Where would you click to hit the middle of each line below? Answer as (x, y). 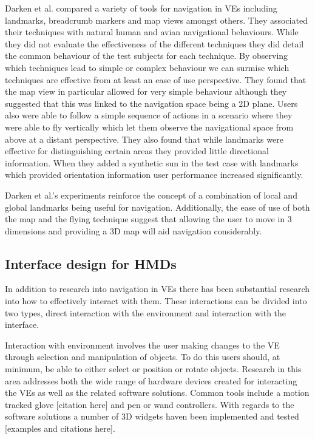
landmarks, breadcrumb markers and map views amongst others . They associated (156, 20)
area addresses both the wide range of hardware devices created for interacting (151, 380)
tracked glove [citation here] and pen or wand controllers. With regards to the (150, 404)
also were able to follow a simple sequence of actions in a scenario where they (149, 115)
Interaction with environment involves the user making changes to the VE (142, 345)
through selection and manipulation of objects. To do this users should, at (143, 357)
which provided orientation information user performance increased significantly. (154, 175)
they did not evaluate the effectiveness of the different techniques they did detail (154, 43)
